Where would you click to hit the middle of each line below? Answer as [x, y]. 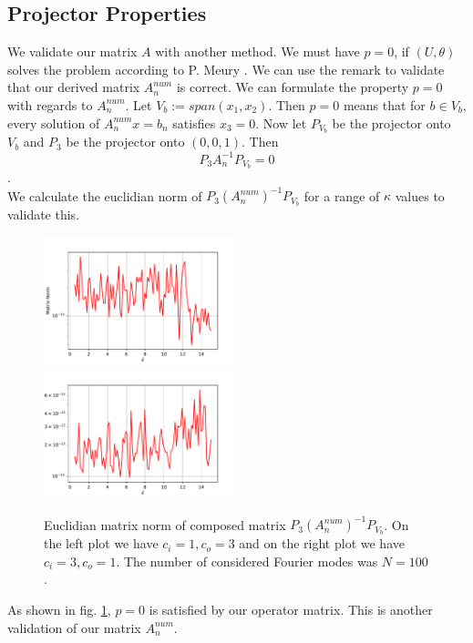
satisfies [194, 122]
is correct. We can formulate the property [293, 87]
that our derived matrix [74, 87]
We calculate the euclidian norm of [105, 195]
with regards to [50, 104]
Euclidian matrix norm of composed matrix [165, 524]
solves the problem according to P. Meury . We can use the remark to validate [226, 69]
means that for [384, 104]
